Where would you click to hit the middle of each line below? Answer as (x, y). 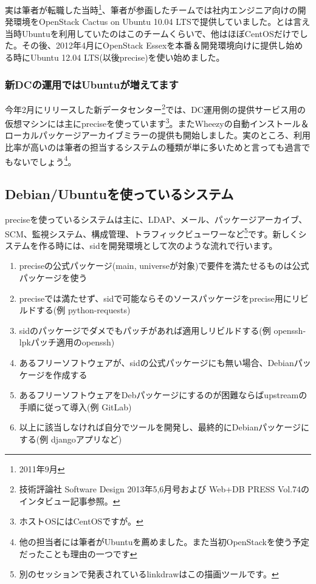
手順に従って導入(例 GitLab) (75, 406)
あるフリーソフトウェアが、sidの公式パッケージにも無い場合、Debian (156, 362)
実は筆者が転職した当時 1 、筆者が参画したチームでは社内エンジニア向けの (151, 9)
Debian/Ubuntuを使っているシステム (119, 194)
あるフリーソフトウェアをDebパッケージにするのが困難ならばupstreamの (163, 395)
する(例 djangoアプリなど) (70, 439)
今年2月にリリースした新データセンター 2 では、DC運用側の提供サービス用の (155, 108)
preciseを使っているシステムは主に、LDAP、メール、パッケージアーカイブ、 (156, 219)
